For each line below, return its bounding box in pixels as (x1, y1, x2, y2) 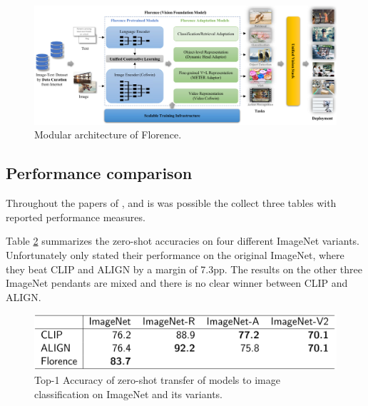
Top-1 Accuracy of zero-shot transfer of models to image (34, 372, 280, 387)
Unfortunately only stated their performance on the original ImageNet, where (6, 248, 344, 263)
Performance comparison (6, 162, 193, 184)
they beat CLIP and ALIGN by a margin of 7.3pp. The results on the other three (6, 261, 362, 276)
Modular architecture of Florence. (34, 127, 182, 142)
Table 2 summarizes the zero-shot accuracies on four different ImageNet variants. (6, 233, 359, 248)
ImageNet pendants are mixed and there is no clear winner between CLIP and (6, 275, 348, 290)
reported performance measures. (6, 209, 145, 224)
